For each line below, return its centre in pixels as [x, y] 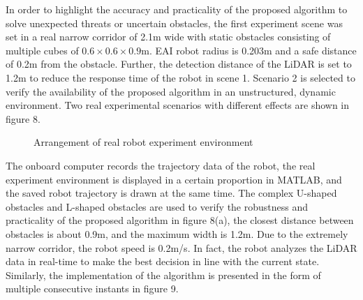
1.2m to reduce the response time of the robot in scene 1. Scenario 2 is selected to [180, 77]
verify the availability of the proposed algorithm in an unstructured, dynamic [171, 91]
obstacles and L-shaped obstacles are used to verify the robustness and [157, 206]
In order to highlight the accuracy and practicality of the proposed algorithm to [177, 9]
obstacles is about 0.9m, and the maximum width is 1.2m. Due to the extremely [177, 233]
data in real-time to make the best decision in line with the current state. [163, 261]
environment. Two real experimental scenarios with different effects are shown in [178, 105]
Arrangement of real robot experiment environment [143, 142]
